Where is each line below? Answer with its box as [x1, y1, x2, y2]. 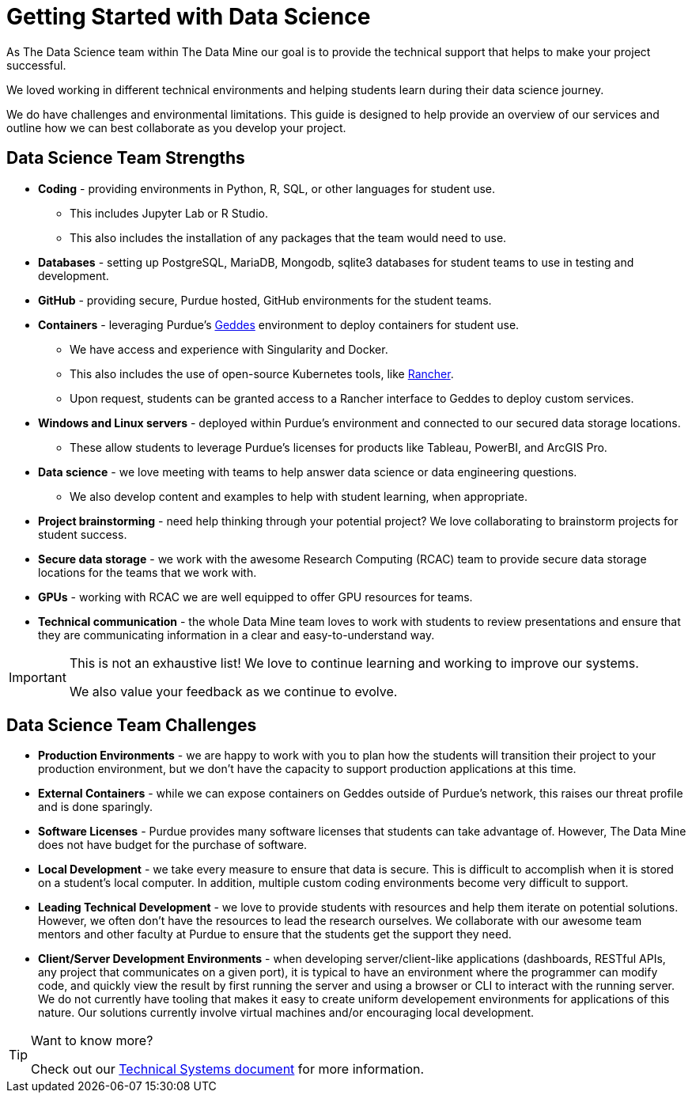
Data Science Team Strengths [6, 148, 245, 169]
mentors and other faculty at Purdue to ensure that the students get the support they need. [38, 927, 512, 942]
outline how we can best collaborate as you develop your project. [6, 120, 346, 135]
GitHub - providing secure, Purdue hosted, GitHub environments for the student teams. [38, 293, 492, 307]
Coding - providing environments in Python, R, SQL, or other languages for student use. [38, 181, 496, 195]
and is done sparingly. [38, 800, 153, 814]
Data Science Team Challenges [6, 715, 257, 736]
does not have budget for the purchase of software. [38, 838, 308, 852]
